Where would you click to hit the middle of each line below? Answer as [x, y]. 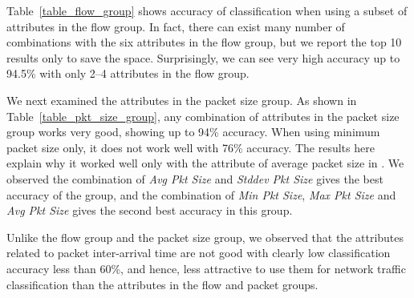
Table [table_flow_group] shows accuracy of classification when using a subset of [207, 10]
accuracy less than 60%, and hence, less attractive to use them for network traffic [206, 268]
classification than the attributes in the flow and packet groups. [162, 284]
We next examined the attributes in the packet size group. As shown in [182, 100]
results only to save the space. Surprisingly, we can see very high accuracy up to [203, 57]
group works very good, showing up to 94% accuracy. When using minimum [193, 132]
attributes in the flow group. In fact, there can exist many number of [176, 26]
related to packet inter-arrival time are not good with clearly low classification [199, 253]
